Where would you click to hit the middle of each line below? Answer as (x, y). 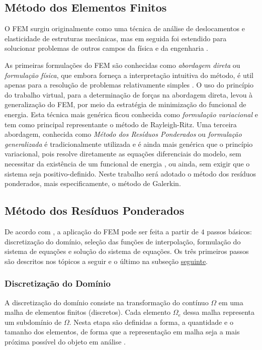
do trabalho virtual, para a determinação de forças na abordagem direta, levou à (129, 94)
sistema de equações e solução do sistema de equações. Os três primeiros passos (127, 251)
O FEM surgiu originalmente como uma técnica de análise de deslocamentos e (125, 28)
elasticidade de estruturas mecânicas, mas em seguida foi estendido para (116, 38)
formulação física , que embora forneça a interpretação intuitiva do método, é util (129, 75)
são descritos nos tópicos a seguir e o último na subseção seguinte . (106, 261)
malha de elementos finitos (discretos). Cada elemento (88, 312)
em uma (231, 302)
